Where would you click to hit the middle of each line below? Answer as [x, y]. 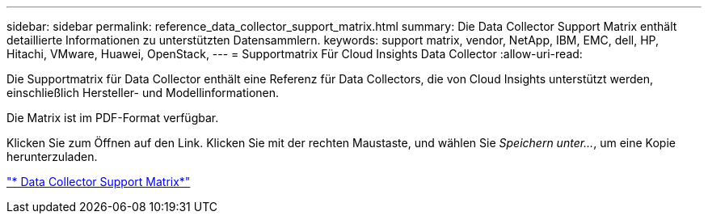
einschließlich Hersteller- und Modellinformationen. [143, 93]
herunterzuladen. [52, 157]
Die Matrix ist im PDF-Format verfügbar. [113, 118]
